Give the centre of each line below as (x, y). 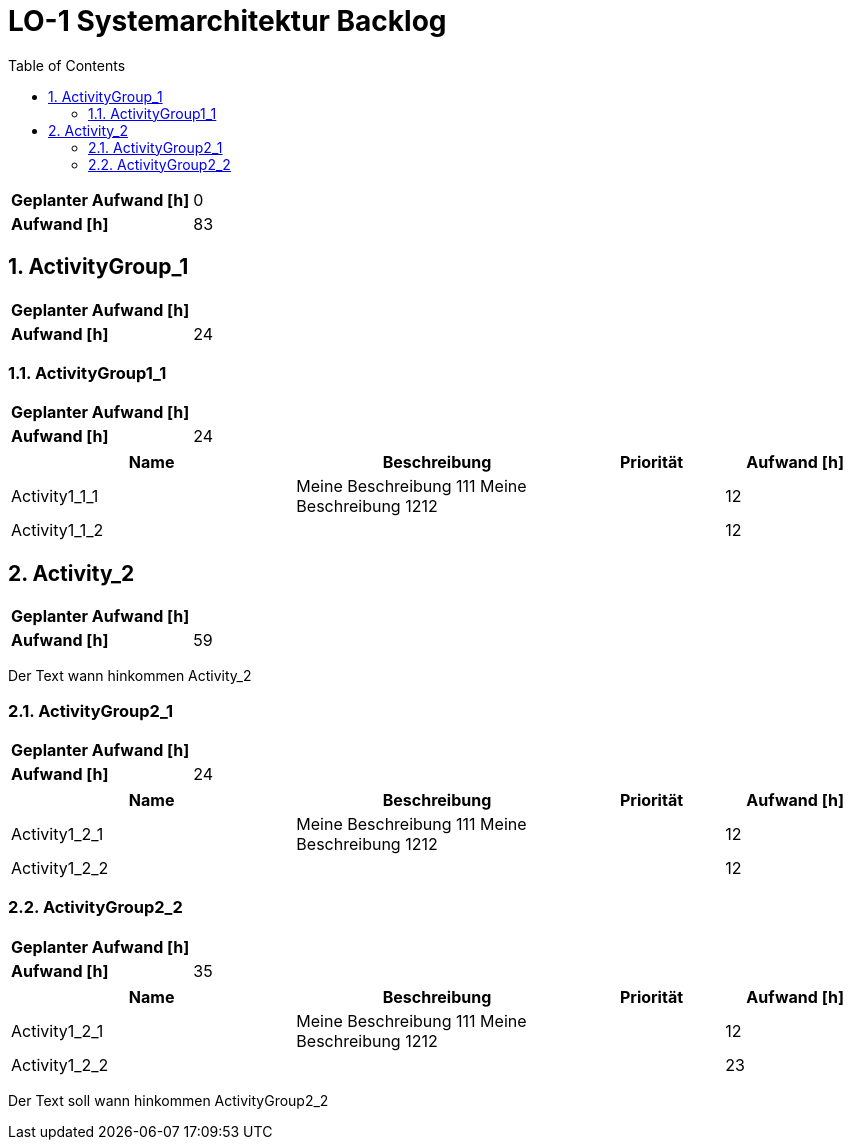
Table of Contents (67, 65)
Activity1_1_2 (57, 530)
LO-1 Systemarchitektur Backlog (227, 21)
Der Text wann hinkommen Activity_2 (130, 676)
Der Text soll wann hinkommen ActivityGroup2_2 (168, 1100)
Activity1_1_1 (55, 496)
